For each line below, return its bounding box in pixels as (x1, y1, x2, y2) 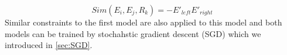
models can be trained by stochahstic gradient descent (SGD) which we (5, 27, 261, 39)
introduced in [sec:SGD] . (5, 39, 93, 51)
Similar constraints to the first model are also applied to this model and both (5, 16, 282, 28)
